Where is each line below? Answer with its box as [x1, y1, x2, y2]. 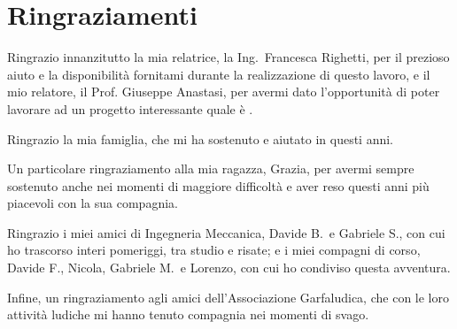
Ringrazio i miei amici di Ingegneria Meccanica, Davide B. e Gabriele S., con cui [7, 223, 445, 241]
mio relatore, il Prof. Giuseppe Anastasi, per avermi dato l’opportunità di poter [7, 82, 440, 101]
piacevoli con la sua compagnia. [7, 194, 178, 212]
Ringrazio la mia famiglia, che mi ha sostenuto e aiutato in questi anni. [7, 129, 394, 148]
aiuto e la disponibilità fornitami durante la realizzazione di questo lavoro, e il [7, 65, 430, 83]
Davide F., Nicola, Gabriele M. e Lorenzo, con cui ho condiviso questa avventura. [7, 258, 451, 277]
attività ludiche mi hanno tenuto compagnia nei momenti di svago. [7, 305, 369, 324]
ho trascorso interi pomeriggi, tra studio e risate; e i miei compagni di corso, [7, 241, 421, 259]
